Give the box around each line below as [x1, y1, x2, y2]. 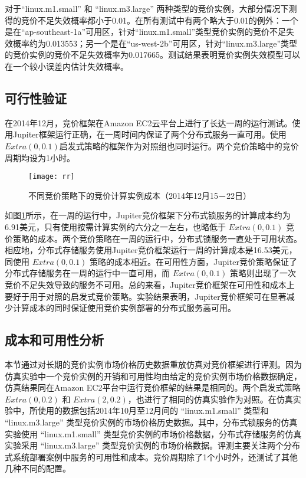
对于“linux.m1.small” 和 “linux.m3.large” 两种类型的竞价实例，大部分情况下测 [5, 2, 297, 14]
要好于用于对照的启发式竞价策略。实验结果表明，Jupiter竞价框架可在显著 [5, 290, 287, 302]
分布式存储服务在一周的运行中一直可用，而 [5, 267, 170, 279]
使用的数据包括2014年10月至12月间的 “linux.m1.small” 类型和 [37, 404, 269, 417]
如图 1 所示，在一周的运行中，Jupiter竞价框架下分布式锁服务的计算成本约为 [5, 209, 291, 221]
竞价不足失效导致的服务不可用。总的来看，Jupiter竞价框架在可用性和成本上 [5, 278, 295, 290]
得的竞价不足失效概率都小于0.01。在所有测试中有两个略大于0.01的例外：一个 [5, 14, 298, 26]
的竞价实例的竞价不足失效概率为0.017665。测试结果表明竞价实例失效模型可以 [5, 48, 300, 61]
